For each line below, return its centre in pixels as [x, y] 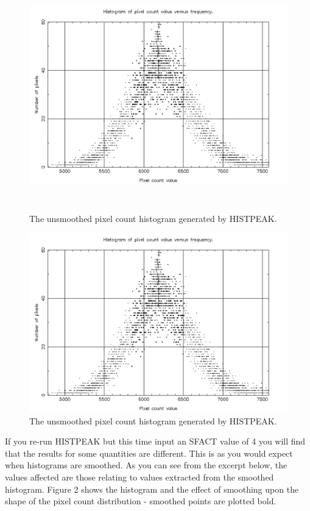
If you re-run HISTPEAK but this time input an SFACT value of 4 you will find [155, 441]
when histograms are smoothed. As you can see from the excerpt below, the [146, 465]
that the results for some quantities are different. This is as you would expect [149, 453]
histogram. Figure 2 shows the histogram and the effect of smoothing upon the [152, 489]
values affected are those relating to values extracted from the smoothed [139, 477]
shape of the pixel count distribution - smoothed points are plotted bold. [141, 501]
